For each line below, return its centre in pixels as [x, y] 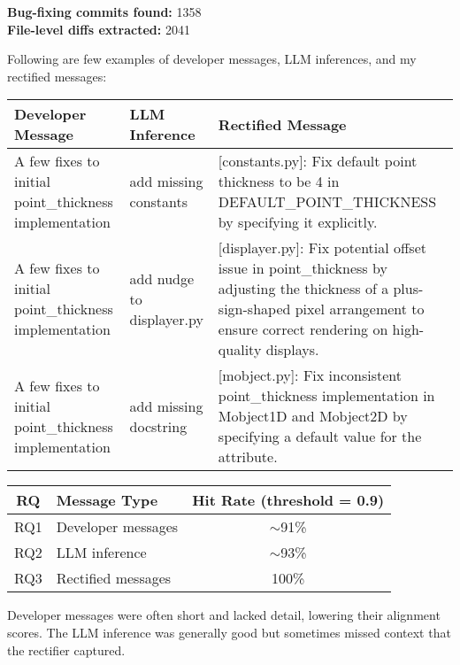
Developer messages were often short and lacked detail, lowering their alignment [224, 615]
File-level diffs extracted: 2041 [99, 29]
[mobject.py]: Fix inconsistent [310, 375]
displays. [292, 350]
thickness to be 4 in [279, 182]
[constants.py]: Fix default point [318, 161]
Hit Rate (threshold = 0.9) [288, 500]
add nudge [162, 278]
